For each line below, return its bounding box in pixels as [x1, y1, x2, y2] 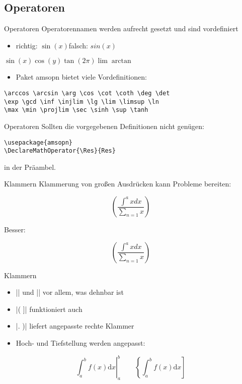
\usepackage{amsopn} [4, 139, 73, 146]
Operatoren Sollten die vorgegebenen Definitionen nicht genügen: [4, 120, 204, 131]
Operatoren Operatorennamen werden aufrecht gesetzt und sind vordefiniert [4, 23, 238, 34]
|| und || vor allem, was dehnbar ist [16, 287, 124, 297]
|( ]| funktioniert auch [16, 303, 83, 314]
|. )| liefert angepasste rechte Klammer [16, 321, 134, 331]
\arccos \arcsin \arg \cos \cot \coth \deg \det [4, 89, 170, 97]
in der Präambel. [4, 161, 56, 172]
